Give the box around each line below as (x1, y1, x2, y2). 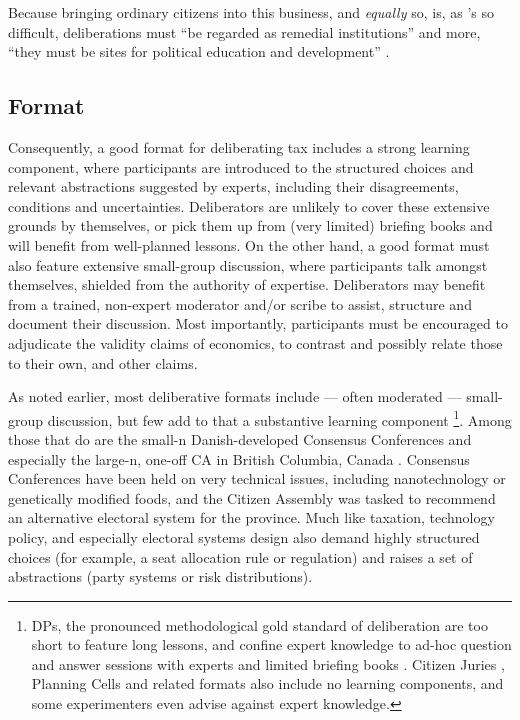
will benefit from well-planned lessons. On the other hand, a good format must (8, 234, 490, 255)
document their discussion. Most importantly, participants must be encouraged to (8, 313, 508, 334)
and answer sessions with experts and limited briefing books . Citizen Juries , (31, 653, 505, 674)
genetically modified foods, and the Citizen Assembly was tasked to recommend (8, 487, 496, 508)
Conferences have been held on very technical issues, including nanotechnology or (8, 468, 506, 489)
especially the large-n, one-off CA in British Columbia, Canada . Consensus (8, 448, 470, 469)
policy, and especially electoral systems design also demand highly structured (8, 526, 480, 547)
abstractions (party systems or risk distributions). (8, 566, 313, 587)
